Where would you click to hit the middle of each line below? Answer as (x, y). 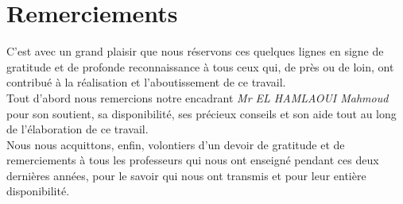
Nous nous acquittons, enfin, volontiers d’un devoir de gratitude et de (176, 144)
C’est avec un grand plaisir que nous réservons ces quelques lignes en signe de (195, 51)
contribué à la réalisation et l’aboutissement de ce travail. (146, 82)
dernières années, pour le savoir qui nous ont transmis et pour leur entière (186, 175)
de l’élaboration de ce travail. (77, 129)
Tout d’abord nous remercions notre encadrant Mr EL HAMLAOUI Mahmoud (198, 97)
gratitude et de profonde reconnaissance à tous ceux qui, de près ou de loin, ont (200, 66)
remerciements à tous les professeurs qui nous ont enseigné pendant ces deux (193, 160)
